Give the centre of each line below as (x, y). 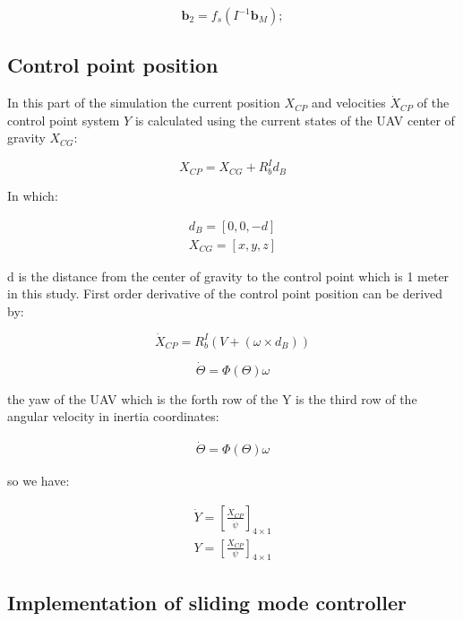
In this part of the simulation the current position (144, 103)
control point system (64, 120)
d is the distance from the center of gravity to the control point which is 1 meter (228, 276)
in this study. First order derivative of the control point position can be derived (225, 293)
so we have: (39, 481)
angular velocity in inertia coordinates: (113, 416)
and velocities (348, 103)
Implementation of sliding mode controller (207, 602)
